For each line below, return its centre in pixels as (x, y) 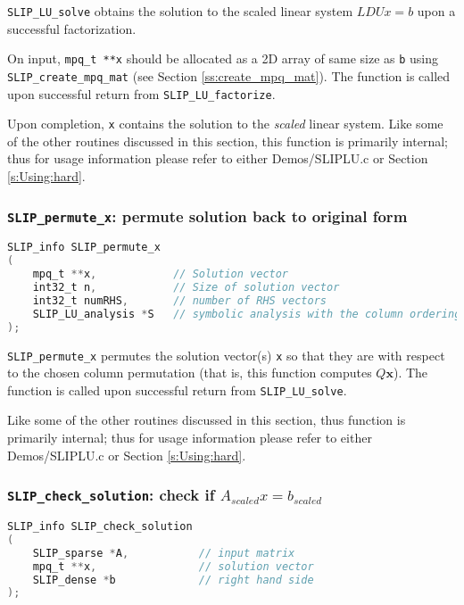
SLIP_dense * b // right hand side (173, 580)
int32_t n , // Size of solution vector (186, 288)
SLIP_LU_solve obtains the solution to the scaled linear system (180, 11)
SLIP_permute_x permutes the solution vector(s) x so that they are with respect (226, 355)
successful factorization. (72, 28)
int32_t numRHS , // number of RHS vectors (179, 300)
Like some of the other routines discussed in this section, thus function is (207, 420)
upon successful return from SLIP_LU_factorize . (141, 93)
